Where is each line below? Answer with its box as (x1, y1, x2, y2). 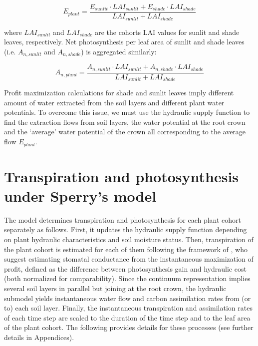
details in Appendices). (4, 332, 74, 342)
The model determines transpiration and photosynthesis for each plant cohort (4, 214, 242, 225)
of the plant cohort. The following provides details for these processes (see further (4, 322, 254, 333)
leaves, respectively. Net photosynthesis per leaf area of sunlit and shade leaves (4, 36, 245, 47)
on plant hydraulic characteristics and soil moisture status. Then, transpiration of (4, 234, 254, 245)
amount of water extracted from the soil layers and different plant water (4, 97, 225, 107)
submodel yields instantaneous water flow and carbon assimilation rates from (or (4, 293, 251, 303)
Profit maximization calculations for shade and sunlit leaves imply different (4, 87, 234, 98)
